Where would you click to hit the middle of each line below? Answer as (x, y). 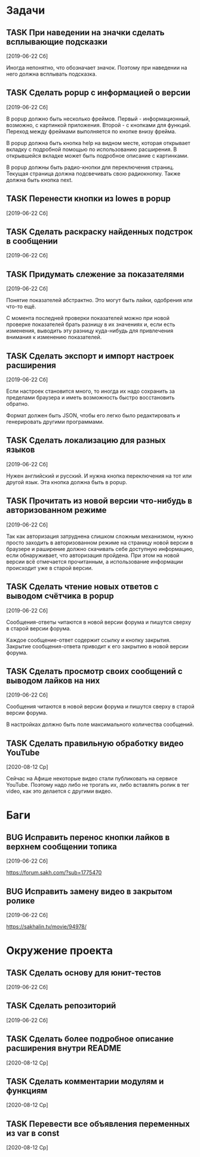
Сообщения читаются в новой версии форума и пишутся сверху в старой (100, 707)
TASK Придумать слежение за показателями (95, 274)
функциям (27, 1090)
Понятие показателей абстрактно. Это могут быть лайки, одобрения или (99, 300)
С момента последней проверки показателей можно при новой (88, 318)
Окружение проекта (60, 951)
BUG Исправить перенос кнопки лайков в (88, 837)
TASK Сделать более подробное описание (90, 1039)
